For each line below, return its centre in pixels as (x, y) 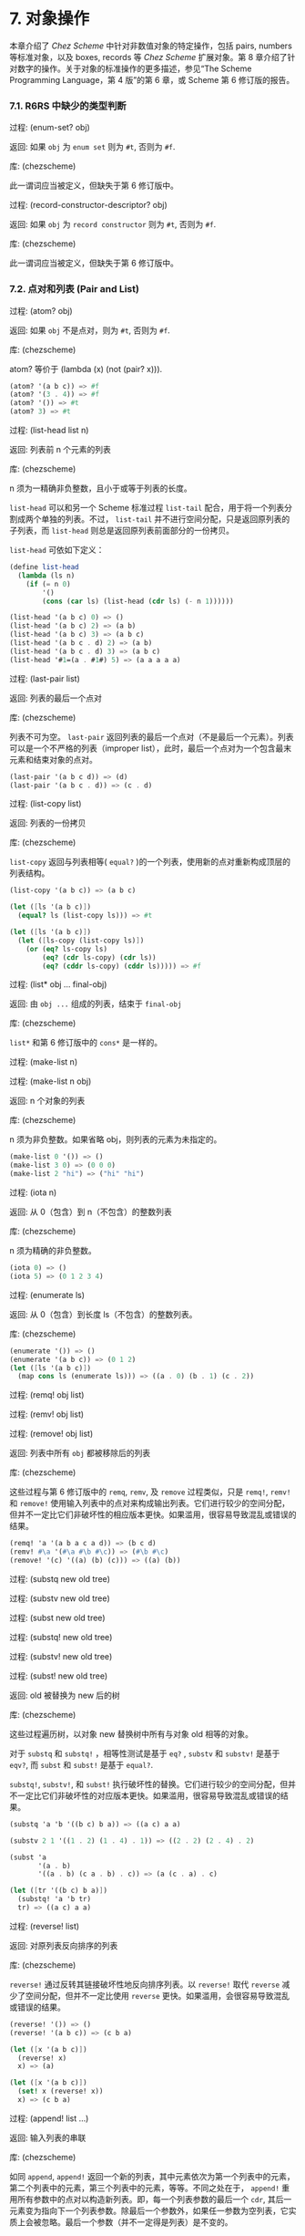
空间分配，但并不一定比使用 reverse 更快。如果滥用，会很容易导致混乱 (157, 1995)
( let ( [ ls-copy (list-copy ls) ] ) (81, 941)
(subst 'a (28, 1857)
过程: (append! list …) (49, 2118)
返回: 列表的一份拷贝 (48, 823)
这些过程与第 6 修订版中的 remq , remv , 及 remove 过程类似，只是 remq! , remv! (150, 1492)
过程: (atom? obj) (41, 310)
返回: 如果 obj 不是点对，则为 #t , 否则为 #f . (90, 330)
